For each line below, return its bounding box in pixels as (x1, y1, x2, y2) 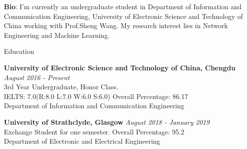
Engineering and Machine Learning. (4, 30, 110, 40)
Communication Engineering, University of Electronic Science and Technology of (4, 11, 243, 21)
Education (4, 46, 34, 56)
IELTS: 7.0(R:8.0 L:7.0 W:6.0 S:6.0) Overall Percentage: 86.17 (4, 91, 188, 101)
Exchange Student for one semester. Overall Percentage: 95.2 (4, 126, 185, 136)
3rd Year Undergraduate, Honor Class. (4, 82, 119, 92)
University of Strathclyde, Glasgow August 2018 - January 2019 (4, 116, 210, 127)
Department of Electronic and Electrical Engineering (4, 136, 160, 146)
